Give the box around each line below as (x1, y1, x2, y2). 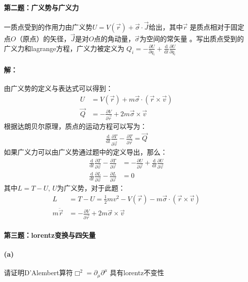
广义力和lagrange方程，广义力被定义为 (4, 43, 124, 53)
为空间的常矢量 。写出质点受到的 (139, 34, 244, 44)
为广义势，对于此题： (57, 183, 125, 193)
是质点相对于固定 (190, 22, 245, 32)
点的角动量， (94, 34, 135, 44)
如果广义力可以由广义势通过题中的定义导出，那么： (4, 146, 167, 157)
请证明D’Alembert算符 (4, 267, 73, 278)
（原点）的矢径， (16, 34, 71, 44)
